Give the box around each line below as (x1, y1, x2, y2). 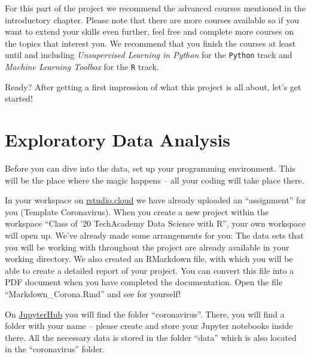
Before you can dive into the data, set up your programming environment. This (5, 162, 295, 174)
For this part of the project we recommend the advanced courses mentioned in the (5, 2, 306, 14)
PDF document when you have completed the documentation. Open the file (5, 276, 283, 288)
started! (5, 92, 33, 105)
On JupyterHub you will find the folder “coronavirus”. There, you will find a (5, 307, 285, 320)
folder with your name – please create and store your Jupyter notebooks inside (5, 319, 293, 332)
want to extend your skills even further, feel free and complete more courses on (5, 25, 294, 38)
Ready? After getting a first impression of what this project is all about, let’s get (5, 80, 301, 93)
